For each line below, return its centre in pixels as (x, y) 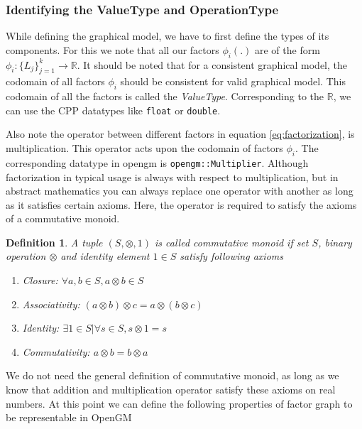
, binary (335, 242)
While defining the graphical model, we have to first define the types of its (168, 36)
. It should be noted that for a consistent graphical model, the (212, 64)
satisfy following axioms (231, 256)
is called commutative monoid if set (232, 242)
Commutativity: (56, 351)
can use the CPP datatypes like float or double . (113, 110)
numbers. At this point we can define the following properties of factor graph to (179, 403)
